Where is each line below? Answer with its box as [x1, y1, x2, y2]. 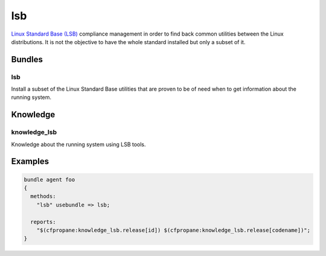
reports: [30, 218, 56, 225]
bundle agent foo [24, 176, 75, 183]
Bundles [11, 54, 43, 65]
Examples [11, 156, 50, 167]
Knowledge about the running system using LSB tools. [11, 141, 146, 148]
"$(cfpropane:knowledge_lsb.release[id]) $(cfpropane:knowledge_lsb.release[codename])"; [36, 226, 311, 234]
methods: [30, 193, 56, 200]
